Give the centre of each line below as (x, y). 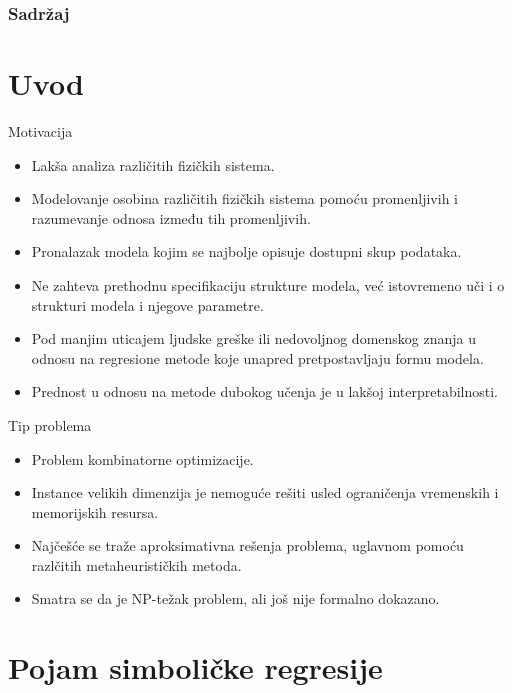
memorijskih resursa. (95, 511)
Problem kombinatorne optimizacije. (142, 458)
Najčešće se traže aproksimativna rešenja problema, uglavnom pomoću (247, 545)
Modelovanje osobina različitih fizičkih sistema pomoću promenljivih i (244, 198)
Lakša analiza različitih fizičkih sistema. (153, 164)
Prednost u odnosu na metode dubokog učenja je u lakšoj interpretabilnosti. (264, 391)
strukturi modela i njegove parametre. (147, 304)
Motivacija (40, 130)
